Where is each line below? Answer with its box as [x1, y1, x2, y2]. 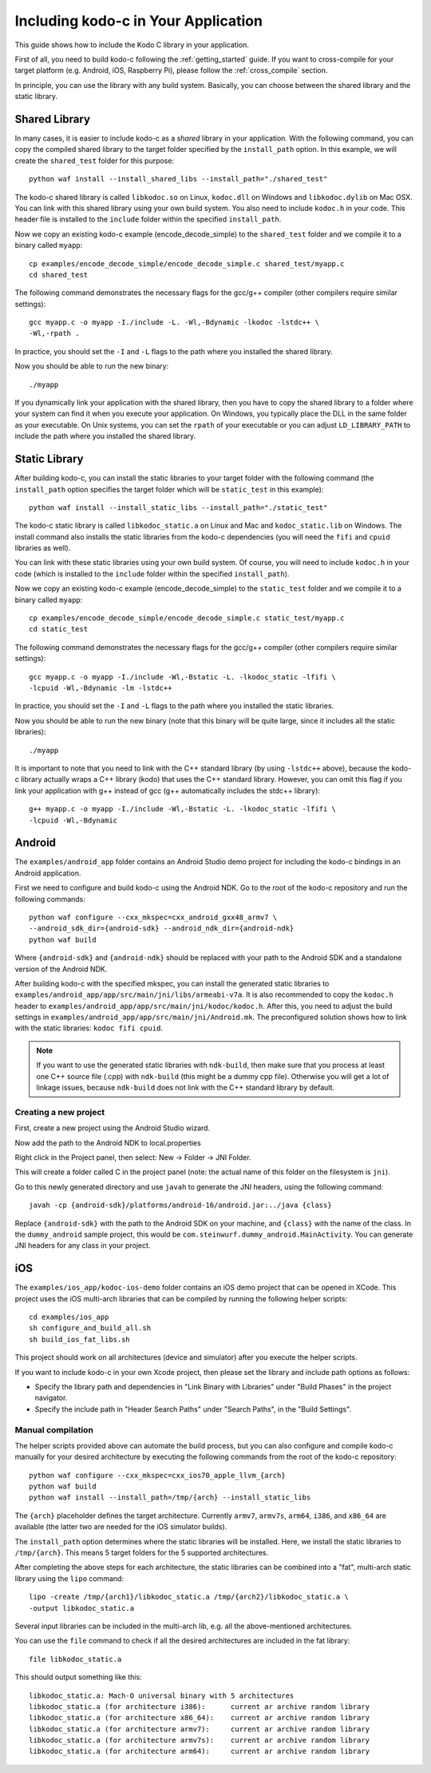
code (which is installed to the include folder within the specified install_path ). [14, 568, 290, 579]
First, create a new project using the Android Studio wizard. [14, 1123, 211, 1133]
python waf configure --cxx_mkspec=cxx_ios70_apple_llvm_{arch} [29, 1471, 287, 1480]
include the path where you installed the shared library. [14, 432, 196, 441]
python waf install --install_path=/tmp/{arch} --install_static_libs [29, 1493, 311, 1502]
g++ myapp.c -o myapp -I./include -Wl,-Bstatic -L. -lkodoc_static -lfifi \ [29, 804, 337, 814]
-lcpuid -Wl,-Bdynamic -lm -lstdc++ [29, 683, 172, 692]
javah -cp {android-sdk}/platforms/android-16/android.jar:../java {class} [29, 1201, 332, 1210]
